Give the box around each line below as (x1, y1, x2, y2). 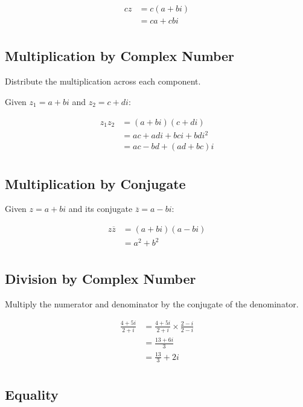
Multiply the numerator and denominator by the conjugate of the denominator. (5, 297, 299, 310)
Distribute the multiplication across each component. (5, 75, 201, 88)
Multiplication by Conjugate (5, 174, 186, 193)
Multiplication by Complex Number (5, 46, 235, 65)
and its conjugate (68, 202, 133, 215)
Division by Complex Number (5, 269, 196, 287)
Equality (5, 385, 59, 403)
